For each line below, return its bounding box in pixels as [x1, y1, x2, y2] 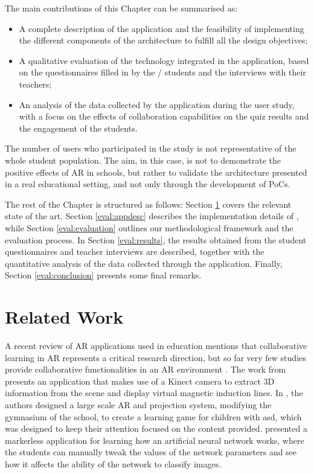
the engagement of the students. [19, 121, 138, 134]
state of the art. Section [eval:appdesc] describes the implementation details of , [5, 210, 299, 222]
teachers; [19, 77, 52, 90]
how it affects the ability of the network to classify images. [5, 457, 222, 470]
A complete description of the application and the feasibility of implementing [19, 22, 304, 34]
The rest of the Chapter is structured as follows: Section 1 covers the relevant [5, 197, 292, 210]
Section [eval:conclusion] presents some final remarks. [5, 269, 202, 281]
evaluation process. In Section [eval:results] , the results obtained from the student [5, 233, 307, 246]
